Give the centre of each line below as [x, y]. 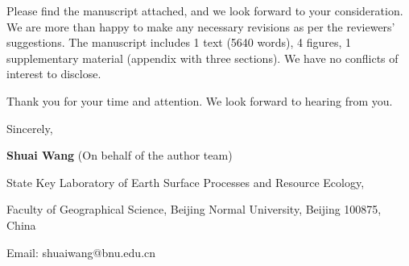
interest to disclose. [54, 74]
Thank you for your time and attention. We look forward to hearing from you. [200, 100]
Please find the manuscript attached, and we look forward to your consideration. [205, 10]
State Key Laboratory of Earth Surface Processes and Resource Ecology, [186, 182]
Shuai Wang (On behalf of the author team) [120, 155]
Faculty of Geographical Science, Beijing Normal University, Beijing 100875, [194, 209]
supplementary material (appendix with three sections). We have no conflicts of [202, 58]
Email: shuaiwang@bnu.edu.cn [81, 252]
